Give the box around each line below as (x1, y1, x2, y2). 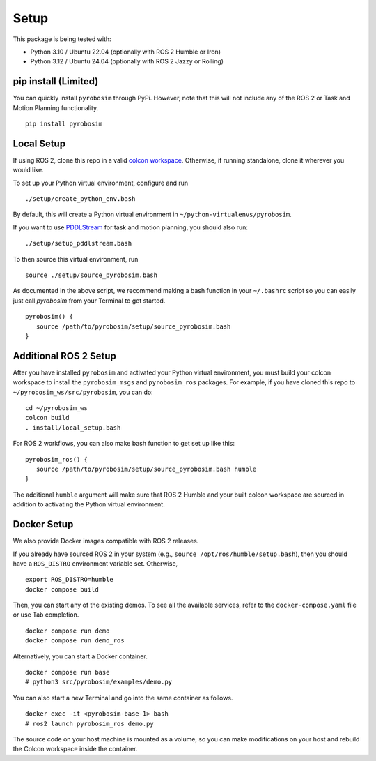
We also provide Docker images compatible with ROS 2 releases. (13, 537, 199, 545)
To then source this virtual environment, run (13, 255, 139, 263)
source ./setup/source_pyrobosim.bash (25, 271, 158, 279)
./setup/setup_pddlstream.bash (25, 239, 132, 248)
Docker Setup (13, 518, 74, 530)
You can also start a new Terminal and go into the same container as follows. (13, 693, 233, 702)
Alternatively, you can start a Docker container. (13, 652, 148, 661)
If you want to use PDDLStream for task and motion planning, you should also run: (13, 223, 249, 232)
